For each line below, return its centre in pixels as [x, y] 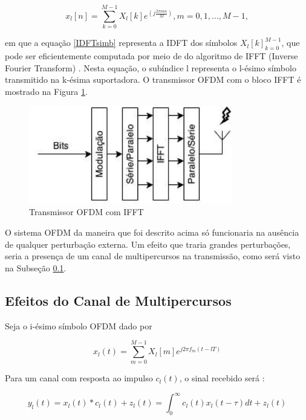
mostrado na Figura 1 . [46, 91]
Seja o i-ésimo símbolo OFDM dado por [79, 325]
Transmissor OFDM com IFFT [86, 212]
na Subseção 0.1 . [36, 267]
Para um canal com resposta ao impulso [79, 378]
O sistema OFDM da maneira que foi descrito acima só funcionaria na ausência [152, 232]
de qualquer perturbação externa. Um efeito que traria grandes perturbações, [148, 244]
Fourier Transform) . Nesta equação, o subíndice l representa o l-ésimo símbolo [151, 67]
